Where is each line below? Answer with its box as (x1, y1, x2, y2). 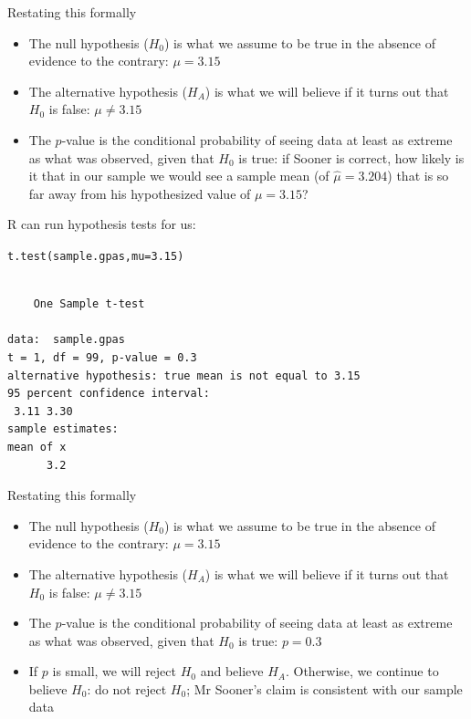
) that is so (387, 166, 449, 185)
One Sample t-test (33, 297, 145, 311)
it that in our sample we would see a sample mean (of (28, 166, 330, 185)
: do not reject (87, 679, 167, 698)
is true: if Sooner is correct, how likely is (238, 148, 465, 167)
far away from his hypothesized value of (28, 183, 251, 203)
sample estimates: (7, 422, 119, 436)
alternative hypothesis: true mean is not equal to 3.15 (7, 369, 361, 382)
